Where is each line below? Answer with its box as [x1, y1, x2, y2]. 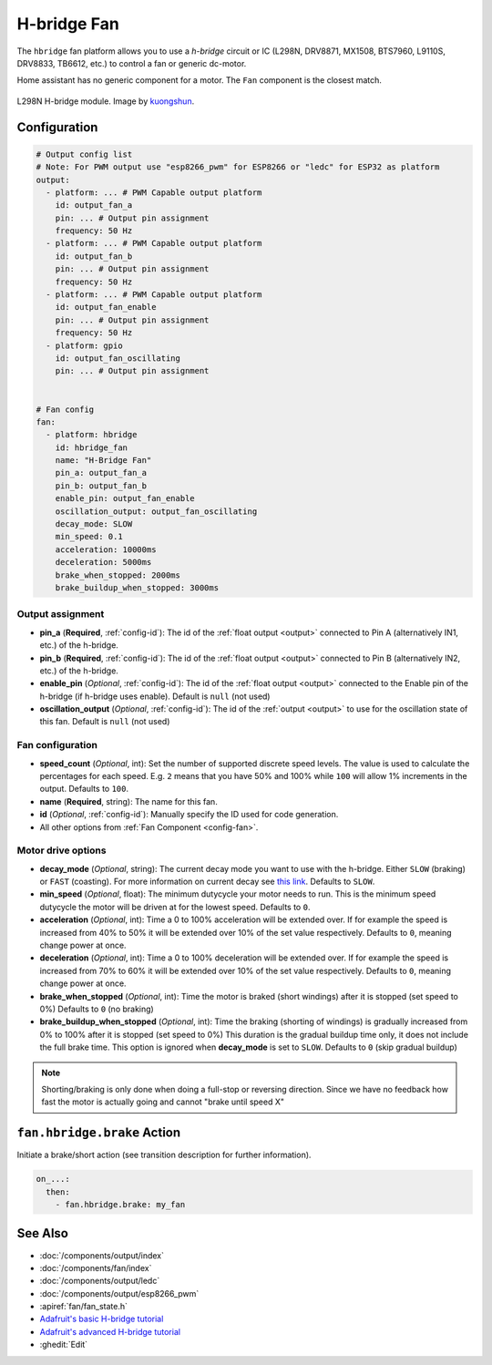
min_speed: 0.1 [55, 531, 123, 542]
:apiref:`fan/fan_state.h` [39, 1301, 128, 1312]
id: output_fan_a [55, 200, 133, 210]
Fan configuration [16, 739, 97, 752]
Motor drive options [16, 844, 107, 857]
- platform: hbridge [46, 429, 138, 440]
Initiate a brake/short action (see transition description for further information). [16, 1149, 312, 1161]
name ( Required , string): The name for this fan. [39, 795, 218, 806]
